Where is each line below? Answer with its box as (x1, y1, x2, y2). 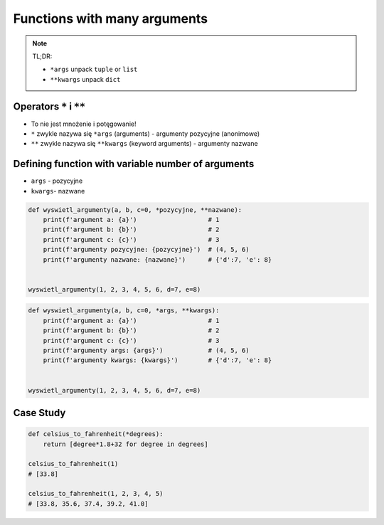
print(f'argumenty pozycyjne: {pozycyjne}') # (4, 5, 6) (43, 245, 250, 254)
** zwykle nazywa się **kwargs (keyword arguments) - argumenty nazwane (31, 139, 259, 148)
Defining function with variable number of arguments (13, 158, 255, 170)
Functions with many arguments (13, 11, 208, 26)
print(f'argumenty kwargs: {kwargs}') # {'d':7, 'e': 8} (43, 356, 272, 364)
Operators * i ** (13, 100, 85, 112)
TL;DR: (32, 52, 53, 60)
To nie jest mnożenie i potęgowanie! (31, 120, 137, 128)
